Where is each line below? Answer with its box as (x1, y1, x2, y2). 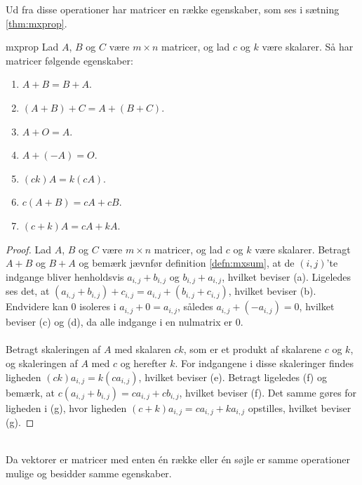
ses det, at (6, 284, 50, 298)
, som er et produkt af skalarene (183, 342, 322, 357)
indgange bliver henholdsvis (6, 269, 124, 284)
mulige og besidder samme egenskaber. (6, 465, 172, 480)
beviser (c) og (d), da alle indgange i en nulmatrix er (6, 314, 232, 329)
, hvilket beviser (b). (228, 284, 316, 298)
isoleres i (79, 299, 116, 314)
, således (177, 299, 213, 314)
